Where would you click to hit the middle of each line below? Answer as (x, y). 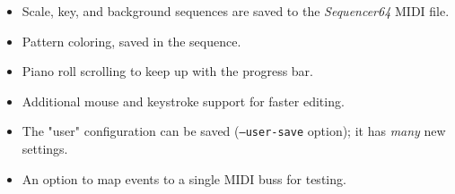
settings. (45, 149)
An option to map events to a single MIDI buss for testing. (184, 178)
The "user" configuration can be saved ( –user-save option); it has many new (234, 131)
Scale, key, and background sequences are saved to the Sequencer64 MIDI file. (236, 11)
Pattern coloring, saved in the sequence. (131, 41)
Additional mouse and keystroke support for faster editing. (183, 101)
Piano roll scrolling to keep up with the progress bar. (167, 71)
